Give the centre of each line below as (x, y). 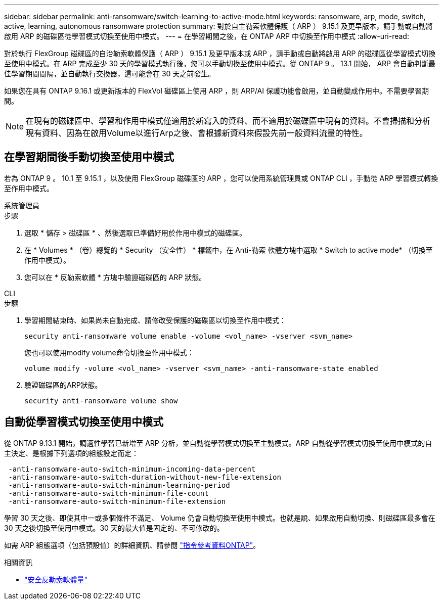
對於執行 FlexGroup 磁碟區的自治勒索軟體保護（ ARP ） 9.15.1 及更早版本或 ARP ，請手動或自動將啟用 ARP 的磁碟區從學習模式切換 (220, 53)
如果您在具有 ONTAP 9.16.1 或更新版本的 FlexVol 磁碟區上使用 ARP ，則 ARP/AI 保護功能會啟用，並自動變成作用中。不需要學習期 (216, 91)
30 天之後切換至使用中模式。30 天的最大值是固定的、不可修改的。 (114, 528)
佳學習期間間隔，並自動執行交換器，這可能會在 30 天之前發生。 (110, 74)
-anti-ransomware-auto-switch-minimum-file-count (108, 493)
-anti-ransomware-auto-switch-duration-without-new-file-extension (145, 477)
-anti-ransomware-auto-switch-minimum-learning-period (119, 485)
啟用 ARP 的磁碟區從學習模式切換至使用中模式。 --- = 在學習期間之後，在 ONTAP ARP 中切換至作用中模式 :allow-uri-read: (207, 36)
